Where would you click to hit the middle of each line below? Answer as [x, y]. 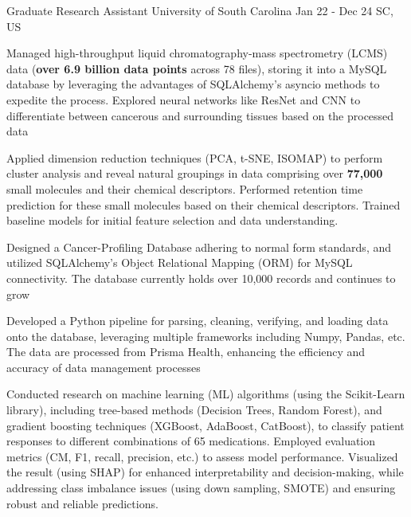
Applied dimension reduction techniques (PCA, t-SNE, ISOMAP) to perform [195, 157]
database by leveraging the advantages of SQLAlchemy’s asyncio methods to [193, 84]
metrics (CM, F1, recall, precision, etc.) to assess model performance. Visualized [202, 456]
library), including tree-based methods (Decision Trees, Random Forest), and [194, 410]
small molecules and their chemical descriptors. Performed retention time [185, 188]
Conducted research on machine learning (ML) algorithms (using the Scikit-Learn [206, 394]
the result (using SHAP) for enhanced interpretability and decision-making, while [205, 472]
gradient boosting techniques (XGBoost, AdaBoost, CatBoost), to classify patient [205, 425]
